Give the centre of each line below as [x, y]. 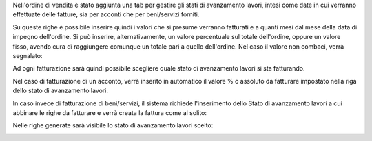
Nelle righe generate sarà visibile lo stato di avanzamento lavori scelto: [113, 125]
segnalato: [28, 55]
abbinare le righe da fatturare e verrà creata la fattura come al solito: [110, 112]
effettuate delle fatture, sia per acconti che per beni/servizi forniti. [106, 14]
